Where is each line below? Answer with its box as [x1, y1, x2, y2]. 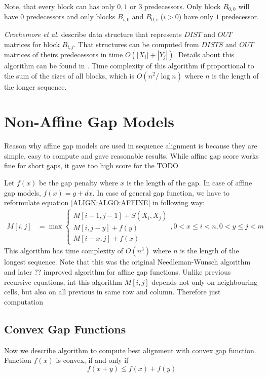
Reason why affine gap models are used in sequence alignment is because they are [4, 140, 257, 151]
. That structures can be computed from [73, 39, 199, 49]
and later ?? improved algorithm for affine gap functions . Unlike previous [4, 267, 231, 277]
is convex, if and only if [56, 355, 129, 365]
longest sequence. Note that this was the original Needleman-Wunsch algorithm [4, 256, 251, 267]
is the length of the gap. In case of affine [127, 177, 252, 188]
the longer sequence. [4, 81, 67, 92]
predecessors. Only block [144, 1, 221, 11]
